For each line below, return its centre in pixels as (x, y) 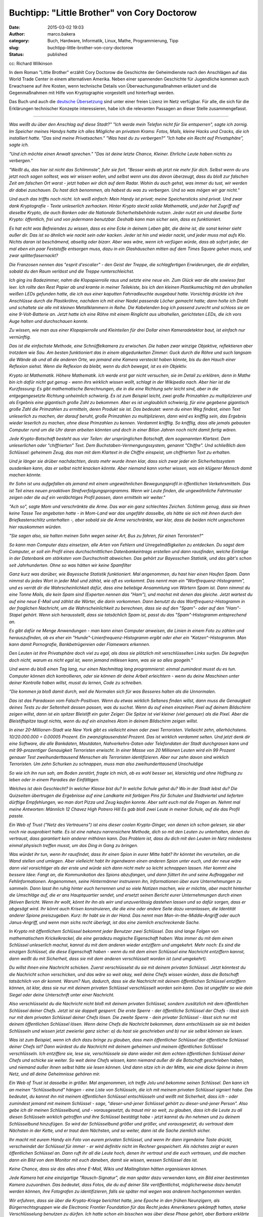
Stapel (16, 615)
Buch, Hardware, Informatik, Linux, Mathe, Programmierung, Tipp (113, 41)
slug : (14, 47)
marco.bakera (61, 34)
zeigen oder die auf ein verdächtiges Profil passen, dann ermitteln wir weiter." (87, 498)
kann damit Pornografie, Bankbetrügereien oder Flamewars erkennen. (80, 644)
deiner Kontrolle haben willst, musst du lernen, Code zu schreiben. (76, 682)
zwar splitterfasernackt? (34, 256)
